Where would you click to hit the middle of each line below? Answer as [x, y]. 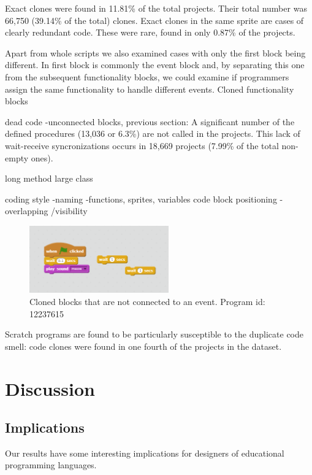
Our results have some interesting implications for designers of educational [145, 453]
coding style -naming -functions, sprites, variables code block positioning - [144, 199]
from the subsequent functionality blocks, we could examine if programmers [147, 76]
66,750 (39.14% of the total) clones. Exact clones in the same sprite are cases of [154, 20]
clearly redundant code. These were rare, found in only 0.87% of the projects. [150, 32]
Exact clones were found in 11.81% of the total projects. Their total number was [156, 8]
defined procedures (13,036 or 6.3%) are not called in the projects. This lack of [153, 133]
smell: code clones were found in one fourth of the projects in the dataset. [143, 346]
